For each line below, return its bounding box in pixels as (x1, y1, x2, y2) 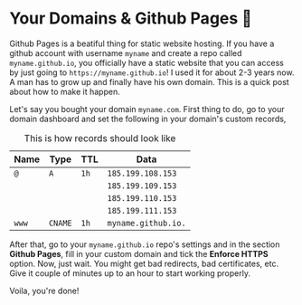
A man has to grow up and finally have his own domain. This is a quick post (9, 76, 289, 87)
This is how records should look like (24, 131, 176, 144)
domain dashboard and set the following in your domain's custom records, (9, 113, 287, 124)
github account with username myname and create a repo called (9, 47, 242, 58)
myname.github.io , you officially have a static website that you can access (9, 57, 285, 68)
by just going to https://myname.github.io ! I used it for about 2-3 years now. (9, 67, 295, 78)
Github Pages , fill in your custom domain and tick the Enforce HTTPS (9, 248, 269, 259)
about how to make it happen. (9, 86, 120, 97)
